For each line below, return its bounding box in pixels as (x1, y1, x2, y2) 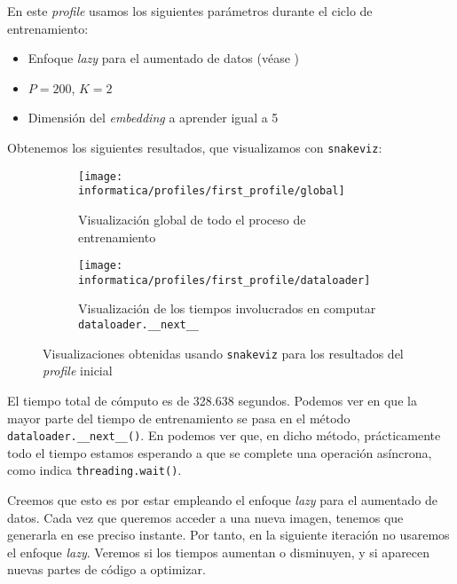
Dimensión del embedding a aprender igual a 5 (28, 108, 279, 127)
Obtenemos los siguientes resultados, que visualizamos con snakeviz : (7, 138, 382, 156)
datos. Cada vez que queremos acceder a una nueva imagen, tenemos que (7, 508, 404, 526)
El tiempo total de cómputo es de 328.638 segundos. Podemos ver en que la (7, 391, 417, 409)
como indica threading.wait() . (7, 461, 182, 479)
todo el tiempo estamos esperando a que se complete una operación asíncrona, (7, 443, 432, 462)
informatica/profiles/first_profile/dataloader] (78, 273, 371, 287)
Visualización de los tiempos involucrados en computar (78, 299, 376, 318)
